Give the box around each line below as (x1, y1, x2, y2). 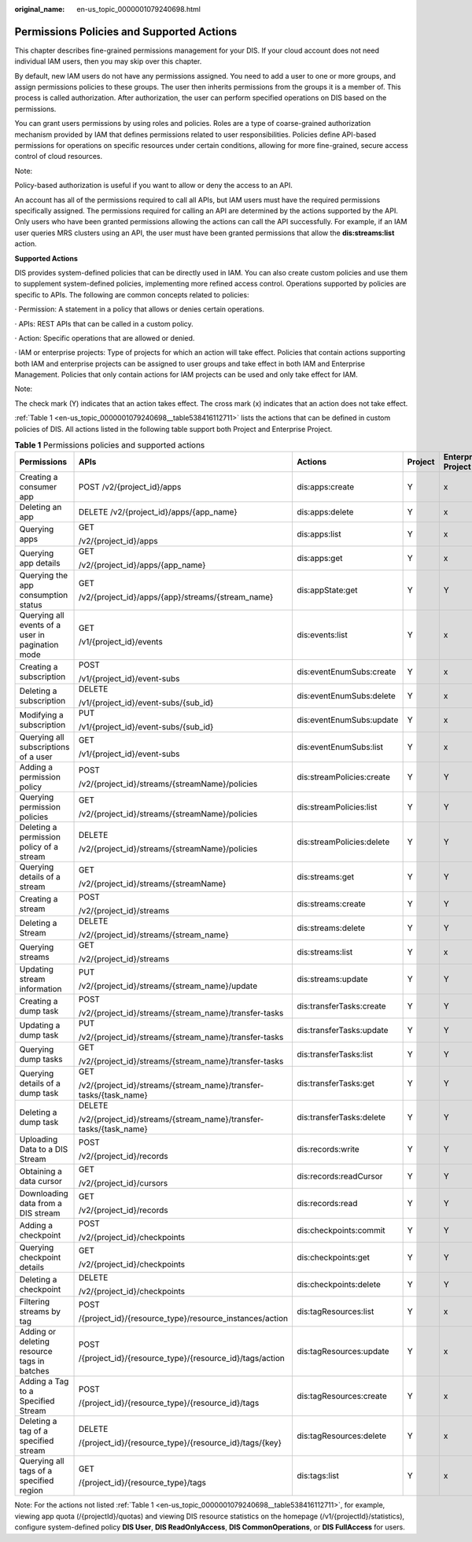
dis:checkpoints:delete (296, 1279, 382, 1290)
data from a (19, 1198, 63, 1209)
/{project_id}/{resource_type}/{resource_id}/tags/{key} (78, 1437, 282, 1448)
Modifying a (19, 710, 64, 721)
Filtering (19, 1297, 50, 1308)
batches (19, 1366, 50, 1377)
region (19, 1485, 43, 1496)
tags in (19, 1356, 45, 1367)
